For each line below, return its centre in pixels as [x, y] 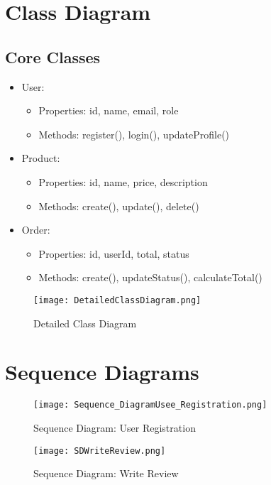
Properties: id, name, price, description [123, 181]
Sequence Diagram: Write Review [106, 473]
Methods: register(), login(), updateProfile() [134, 134]
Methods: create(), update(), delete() [119, 206]
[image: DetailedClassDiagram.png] [117, 300]
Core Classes [53, 56]
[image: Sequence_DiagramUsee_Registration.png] [150, 405]
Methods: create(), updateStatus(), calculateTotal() [150, 277]
